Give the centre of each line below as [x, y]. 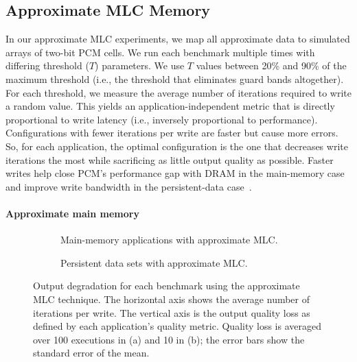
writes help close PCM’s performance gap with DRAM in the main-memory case [175, 173]
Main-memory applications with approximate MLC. [169, 240]
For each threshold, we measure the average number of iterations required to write [178, 92]
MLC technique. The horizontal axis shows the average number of [172, 299]
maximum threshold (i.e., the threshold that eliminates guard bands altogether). [175, 79]
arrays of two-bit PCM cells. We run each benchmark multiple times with [160, 52]
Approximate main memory [72, 213]
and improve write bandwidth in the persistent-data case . [129, 186]
